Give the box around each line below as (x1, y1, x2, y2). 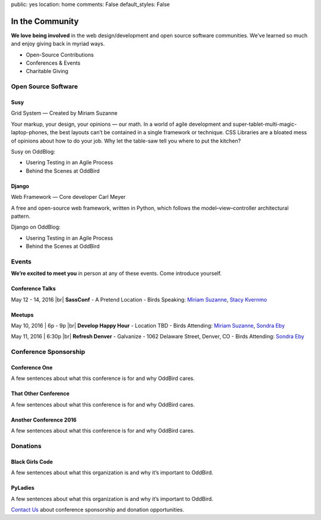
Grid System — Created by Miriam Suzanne (11, 110, 118, 117)
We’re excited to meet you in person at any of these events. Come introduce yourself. (11, 270, 222, 277)
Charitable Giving (26, 68, 68, 75)
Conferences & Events (26, 59, 81, 66)
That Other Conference (11, 390, 70, 397)
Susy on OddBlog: (11, 148, 56, 155)
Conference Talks (11, 285, 56, 292)
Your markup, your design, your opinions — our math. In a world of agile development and (11, 121, 232, 128)
